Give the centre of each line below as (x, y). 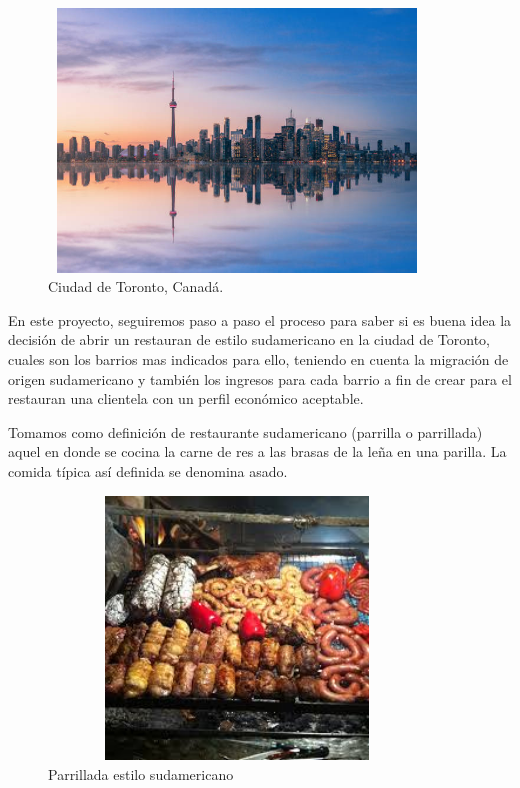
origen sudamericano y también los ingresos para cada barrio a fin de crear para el (260, 378)
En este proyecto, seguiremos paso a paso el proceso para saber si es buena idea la (260, 319)
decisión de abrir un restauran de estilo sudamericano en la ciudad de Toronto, (249, 339)
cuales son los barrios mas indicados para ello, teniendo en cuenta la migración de (258, 358)
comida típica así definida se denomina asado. (148, 470)
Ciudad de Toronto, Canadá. (136, 286)
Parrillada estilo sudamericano (141, 773)
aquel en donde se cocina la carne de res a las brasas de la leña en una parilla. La (257, 451)
